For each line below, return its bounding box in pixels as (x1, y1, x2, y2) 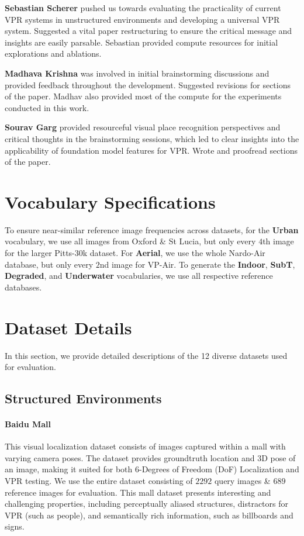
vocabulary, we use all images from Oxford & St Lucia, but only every (5, 235, 256, 247)
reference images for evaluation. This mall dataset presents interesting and (5, 486, 271, 498)
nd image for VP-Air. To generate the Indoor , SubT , (99, 258, 295, 270)
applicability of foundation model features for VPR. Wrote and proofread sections (5, 144, 298, 156)
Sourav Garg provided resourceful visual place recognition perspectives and (5, 121, 281, 133)
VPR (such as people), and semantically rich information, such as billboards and (5, 509, 293, 521)
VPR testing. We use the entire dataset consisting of (5, 475, 193, 487)
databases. (5, 281, 42, 293)
